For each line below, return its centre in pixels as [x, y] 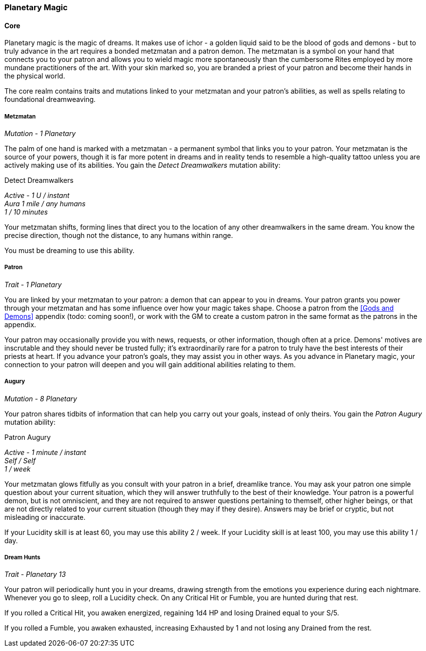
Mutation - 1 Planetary [40, 133]
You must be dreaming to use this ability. [70, 250]
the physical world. [35, 76]
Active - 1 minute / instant [45, 452]
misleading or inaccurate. [45, 517]
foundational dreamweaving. [50, 99]
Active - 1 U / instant [37, 195]
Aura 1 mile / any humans [45, 204]
